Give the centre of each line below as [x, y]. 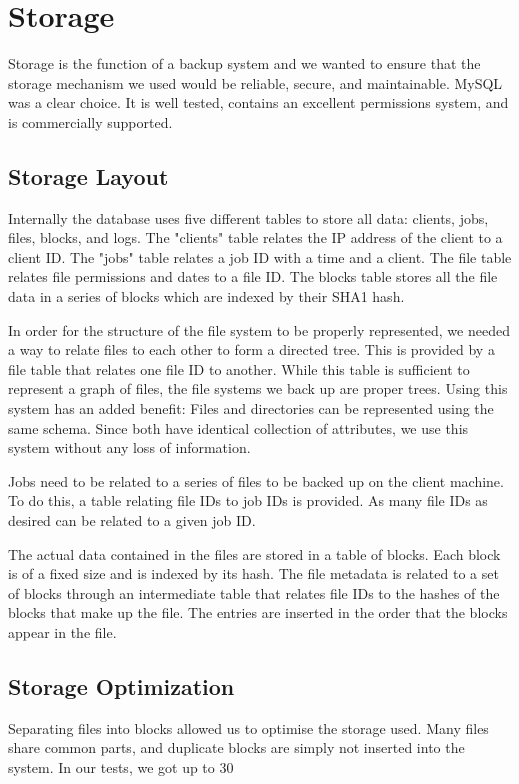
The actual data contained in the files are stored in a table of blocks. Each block [254, 553]
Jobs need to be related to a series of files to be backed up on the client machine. [256, 480]
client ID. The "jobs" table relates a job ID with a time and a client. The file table [260, 256]
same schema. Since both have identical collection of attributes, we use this [238, 427]
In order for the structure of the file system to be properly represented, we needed [259, 329]
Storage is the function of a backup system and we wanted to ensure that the [244, 63]
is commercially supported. [90, 121]
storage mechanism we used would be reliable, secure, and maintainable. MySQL [255, 82]
